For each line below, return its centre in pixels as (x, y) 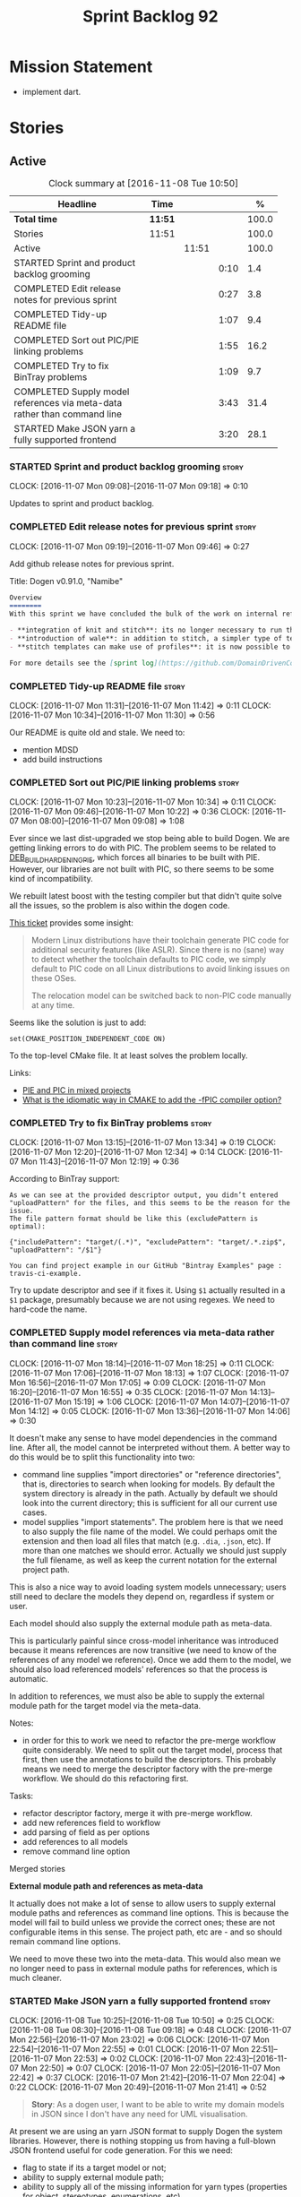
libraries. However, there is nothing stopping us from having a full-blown (142, 2141)
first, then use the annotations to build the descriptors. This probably (149, 1759)
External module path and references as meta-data (106, 1886)
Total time (36, 219)
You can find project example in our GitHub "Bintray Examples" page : (146, 1266)
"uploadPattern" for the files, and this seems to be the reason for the (150, 1203)
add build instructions (62, 759)
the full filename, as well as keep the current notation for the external (150, 1560)
